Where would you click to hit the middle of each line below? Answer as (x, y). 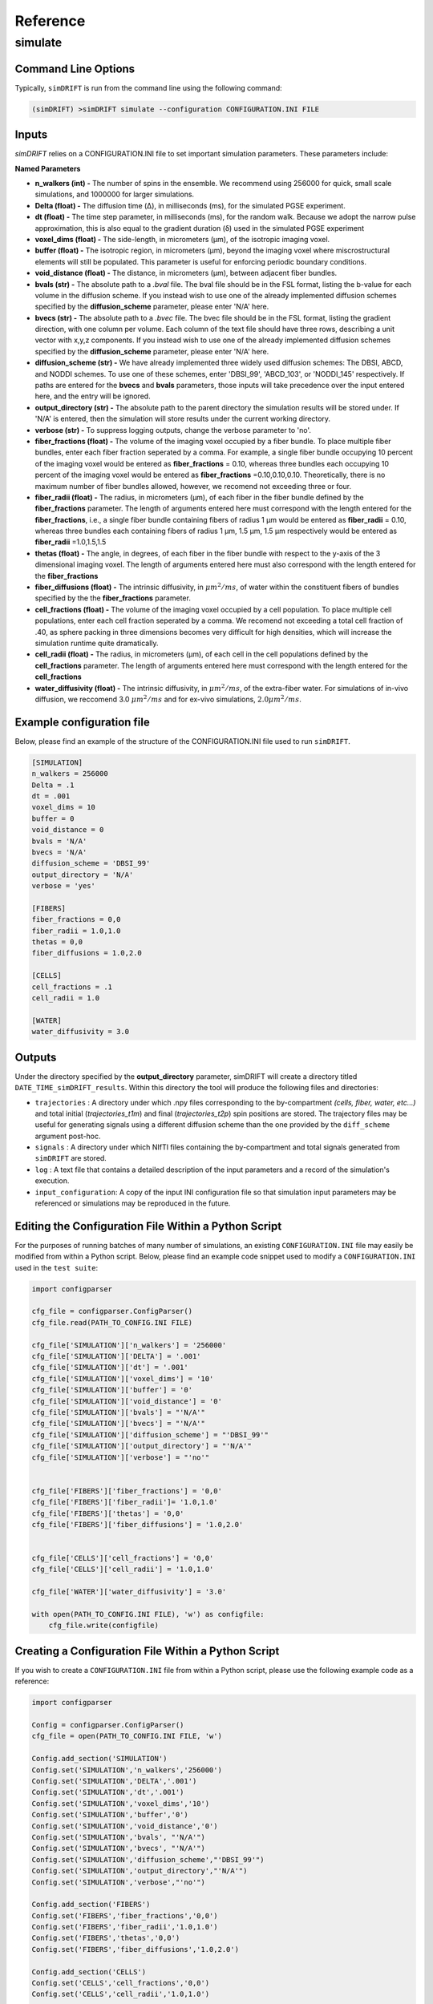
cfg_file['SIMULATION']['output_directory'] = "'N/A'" (142, 1446)
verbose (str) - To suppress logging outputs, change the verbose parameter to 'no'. (173, 430)
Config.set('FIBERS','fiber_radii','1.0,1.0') (125, 1927)
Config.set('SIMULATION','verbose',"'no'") (119, 1882)
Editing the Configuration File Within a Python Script (148, 1226)
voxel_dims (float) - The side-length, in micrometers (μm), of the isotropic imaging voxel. (182, 239)
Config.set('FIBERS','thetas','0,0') (106, 1938)
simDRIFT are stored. (71, 1158)
